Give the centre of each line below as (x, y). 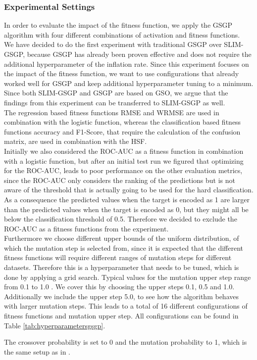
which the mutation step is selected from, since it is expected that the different (124, 247)
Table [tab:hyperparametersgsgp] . (55, 325)
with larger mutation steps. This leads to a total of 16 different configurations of (126, 306)
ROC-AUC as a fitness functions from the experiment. (86, 228)
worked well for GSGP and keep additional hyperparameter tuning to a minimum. (129, 83)
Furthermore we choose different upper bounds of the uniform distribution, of (122, 238)
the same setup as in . (37, 351)
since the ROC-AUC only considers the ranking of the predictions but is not (120, 180)
